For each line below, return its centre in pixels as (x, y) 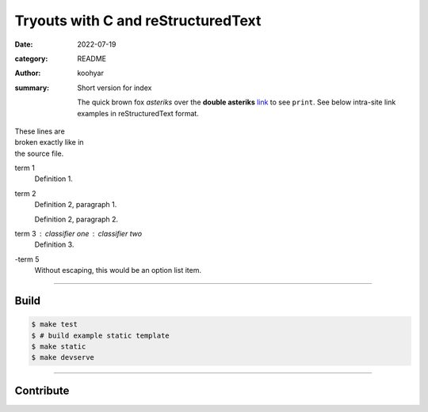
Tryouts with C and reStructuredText (138, 21)
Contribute (42, 390)
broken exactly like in (49, 142)
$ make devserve (63, 357)
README (92, 59)
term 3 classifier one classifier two (78, 234)
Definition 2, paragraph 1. (76, 205)
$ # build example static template (100, 335)
